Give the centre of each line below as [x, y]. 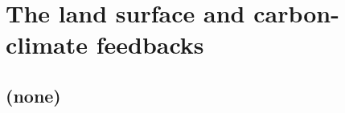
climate [47, 44]
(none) [33, 95]
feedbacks [150, 44]
